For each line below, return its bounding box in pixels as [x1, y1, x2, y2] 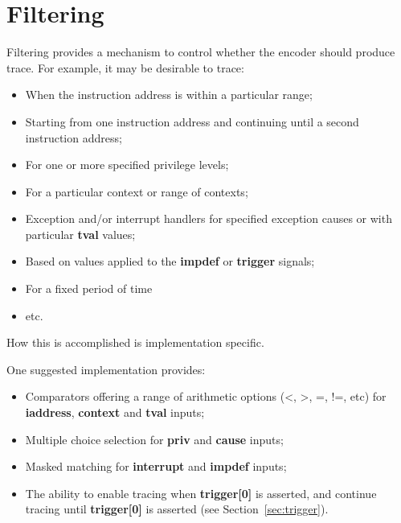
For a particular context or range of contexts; [25, 183, 248, 200]
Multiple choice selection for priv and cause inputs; [25, 430, 284, 447]
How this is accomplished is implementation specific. [6, 334, 264, 351]
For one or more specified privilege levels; [25, 156, 229, 173]
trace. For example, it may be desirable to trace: [6, 59, 244, 76]
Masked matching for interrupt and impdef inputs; [25, 458, 287, 475]
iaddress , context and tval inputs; [25, 404, 205, 421]
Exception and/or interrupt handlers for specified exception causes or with [25, 210, 392, 227]
